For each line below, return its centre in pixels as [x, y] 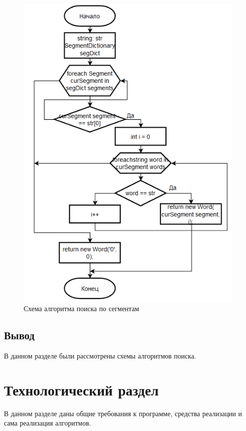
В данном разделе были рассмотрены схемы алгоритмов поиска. [100, 356]
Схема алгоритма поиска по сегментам [81, 308]
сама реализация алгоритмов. [47, 423]
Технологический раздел [81, 389]
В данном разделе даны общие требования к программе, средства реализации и [123, 413]
